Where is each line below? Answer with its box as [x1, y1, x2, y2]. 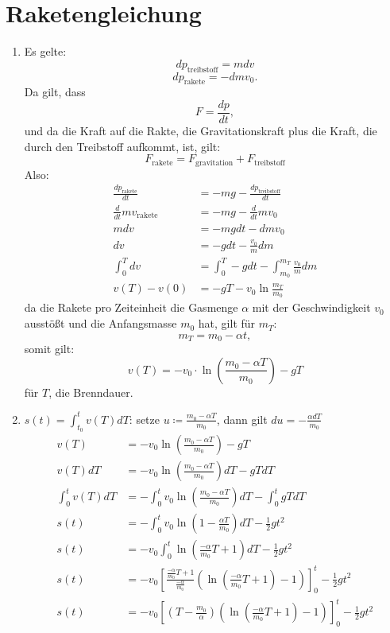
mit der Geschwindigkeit [252, 299, 371, 316]
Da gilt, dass [24, 83, 86, 100]
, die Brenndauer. [48, 383, 133, 400]
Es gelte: [24, 43, 67, 60]
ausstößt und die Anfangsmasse [24, 315, 177, 332]
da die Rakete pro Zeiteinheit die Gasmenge [24, 299, 238, 316]
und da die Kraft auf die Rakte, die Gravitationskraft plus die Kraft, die [24, 122, 377, 138]
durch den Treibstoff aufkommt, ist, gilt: [24, 138, 221, 154]
